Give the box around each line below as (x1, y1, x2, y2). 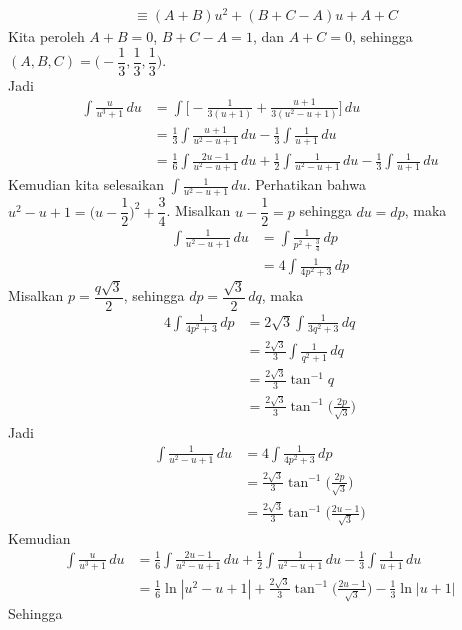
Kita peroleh (8, 26, 85, 47)
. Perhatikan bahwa (246, 174, 366, 195)
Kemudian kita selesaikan (8, 174, 165, 195)
